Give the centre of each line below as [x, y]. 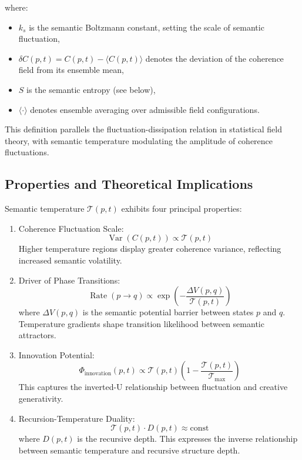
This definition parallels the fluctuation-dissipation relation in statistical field [143, 129]
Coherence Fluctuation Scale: [71, 228]
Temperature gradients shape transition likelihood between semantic [141, 323]
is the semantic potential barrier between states [168, 312]
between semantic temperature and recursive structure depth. [129, 450]
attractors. [37, 335]
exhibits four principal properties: [182, 209]
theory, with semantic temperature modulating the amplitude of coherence [139, 140]
